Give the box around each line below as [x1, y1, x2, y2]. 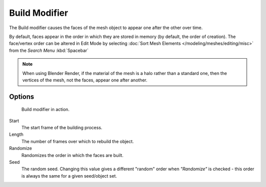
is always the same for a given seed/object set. [21, 173, 117, 179]
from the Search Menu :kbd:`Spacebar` [9, 47, 89, 53]
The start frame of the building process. [21, 125, 102, 131]
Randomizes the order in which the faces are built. [21, 152, 124, 158]
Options [9, 92, 34, 101]
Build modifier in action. [21, 107, 70, 112]
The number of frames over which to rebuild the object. [21, 138, 134, 144]
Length [9, 131, 24, 138]
